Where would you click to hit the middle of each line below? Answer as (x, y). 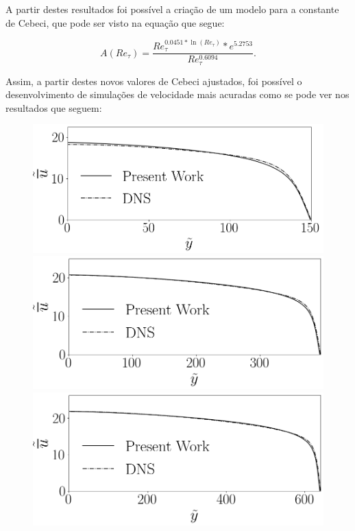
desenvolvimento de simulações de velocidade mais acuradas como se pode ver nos (177, 94)
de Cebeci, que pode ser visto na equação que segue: (115, 22)
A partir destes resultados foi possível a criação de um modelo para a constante (172, 9)
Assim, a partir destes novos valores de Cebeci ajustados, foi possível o (154, 81)
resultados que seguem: (54, 107)
